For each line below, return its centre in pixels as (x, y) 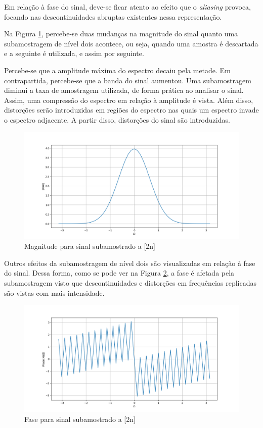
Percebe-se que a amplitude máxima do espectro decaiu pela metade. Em (117, 70)
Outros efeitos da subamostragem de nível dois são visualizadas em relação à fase (130, 263)
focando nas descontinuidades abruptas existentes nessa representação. (113, 16)
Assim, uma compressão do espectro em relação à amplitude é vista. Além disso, (129, 100)
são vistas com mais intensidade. (54, 292)
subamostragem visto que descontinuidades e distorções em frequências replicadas (130, 282)
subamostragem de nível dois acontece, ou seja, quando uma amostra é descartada (131, 43)
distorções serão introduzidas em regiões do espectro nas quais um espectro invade (131, 110)
